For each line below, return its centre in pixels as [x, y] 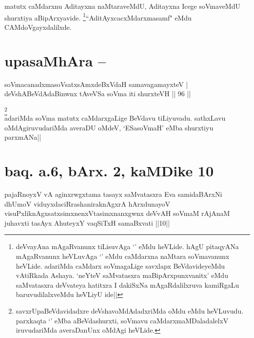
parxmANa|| [23, 137]
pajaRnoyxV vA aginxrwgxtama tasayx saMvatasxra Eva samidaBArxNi [113, 194]
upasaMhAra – [55, 60]
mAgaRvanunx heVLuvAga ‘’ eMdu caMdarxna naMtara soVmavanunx [123, 256]
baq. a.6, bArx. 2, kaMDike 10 [109, 171]
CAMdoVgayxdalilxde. [38, 27]
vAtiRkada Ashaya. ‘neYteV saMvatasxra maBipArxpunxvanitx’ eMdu [122, 275]
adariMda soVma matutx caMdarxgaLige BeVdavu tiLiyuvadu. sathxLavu [115, 118]
